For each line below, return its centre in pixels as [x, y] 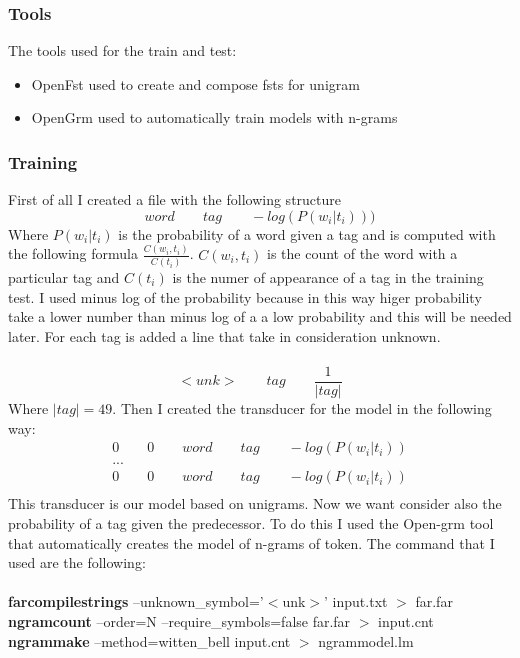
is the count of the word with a [362, 253]
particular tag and [64, 277]
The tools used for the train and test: [122, 50]
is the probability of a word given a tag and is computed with [307, 233]
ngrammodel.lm [366, 640]
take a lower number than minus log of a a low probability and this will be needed [260, 316]
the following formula [73, 253]
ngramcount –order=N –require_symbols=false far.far [179, 620]
